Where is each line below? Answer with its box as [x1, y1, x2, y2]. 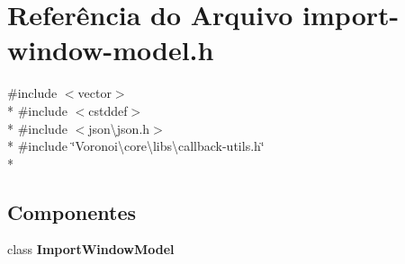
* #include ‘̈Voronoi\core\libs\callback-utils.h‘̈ [7, 136, 265, 155]
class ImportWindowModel [7, 240, 175, 259]
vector [77, 84, 112, 102]
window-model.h [7, 31, 214, 68]
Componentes [7, 198, 137, 225]
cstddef [88, 101, 128, 119]
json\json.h [88, 119, 150, 137]
